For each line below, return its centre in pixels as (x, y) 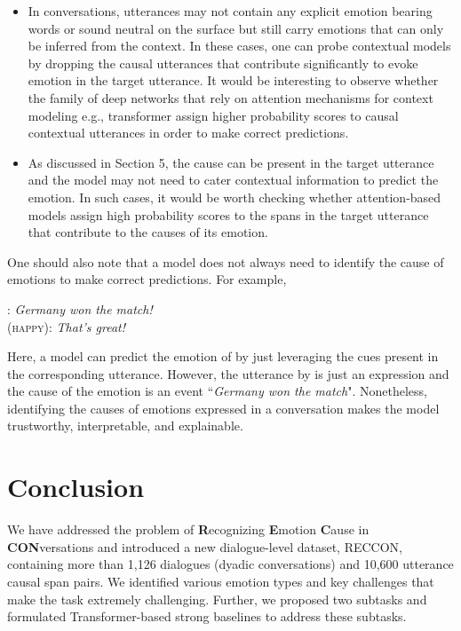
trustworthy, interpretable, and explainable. (125, 426)
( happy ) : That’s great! (67, 326)
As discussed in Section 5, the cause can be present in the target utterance (231, 162)
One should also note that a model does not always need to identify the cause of (226, 261)
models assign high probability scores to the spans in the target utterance (228, 214)
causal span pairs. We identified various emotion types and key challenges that (221, 581)
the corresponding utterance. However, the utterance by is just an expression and (228, 373)
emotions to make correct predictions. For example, (147, 279)
